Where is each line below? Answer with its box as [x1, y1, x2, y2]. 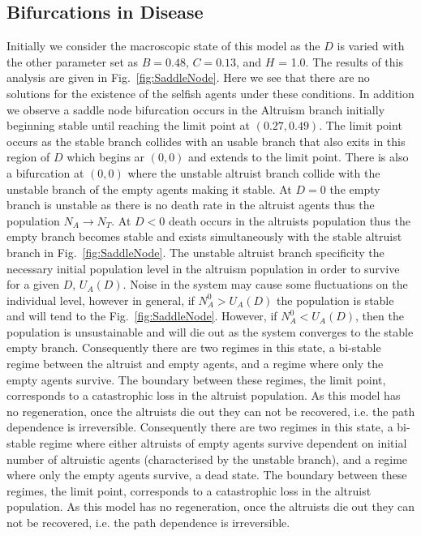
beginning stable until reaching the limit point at [6, 117, 250, 134]
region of [6, 148, 50, 165]
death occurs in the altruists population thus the [169, 212, 410, 229]
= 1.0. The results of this [278, 53, 404, 70]
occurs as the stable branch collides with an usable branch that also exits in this [6, 132, 406, 149]
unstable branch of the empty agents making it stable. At [6, 180, 292, 197]
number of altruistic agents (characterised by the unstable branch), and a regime [6, 450, 408, 467]
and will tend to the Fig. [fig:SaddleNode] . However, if [6, 307, 277, 324]
